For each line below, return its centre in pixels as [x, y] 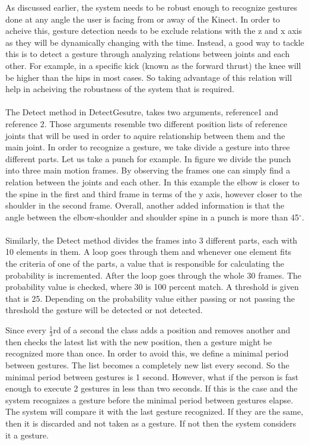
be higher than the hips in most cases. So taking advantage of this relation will [149, 77]
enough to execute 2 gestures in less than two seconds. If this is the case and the [152, 388]
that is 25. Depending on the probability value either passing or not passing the [150, 298]
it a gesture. [27, 435]
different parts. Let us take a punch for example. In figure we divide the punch [148, 158]
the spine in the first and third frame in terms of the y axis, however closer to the [154, 193]
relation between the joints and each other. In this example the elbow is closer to [152, 182]
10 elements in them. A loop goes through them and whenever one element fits [149, 252]
